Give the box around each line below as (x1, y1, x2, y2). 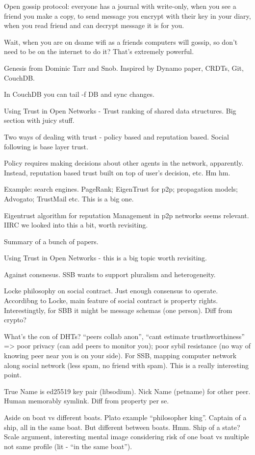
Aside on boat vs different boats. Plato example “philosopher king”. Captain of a (4, 412, 247, 422)
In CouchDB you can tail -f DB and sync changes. (4, 89, 154, 99)
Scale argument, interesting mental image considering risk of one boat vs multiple (4, 431, 249, 442)
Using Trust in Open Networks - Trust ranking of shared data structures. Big (4, 105, 236, 115)
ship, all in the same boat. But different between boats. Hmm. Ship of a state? (4, 422, 240, 432)
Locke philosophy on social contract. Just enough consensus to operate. (4, 285, 218, 296)
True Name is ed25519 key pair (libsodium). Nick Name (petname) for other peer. (4, 386, 251, 396)
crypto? (4, 314, 26, 325)
